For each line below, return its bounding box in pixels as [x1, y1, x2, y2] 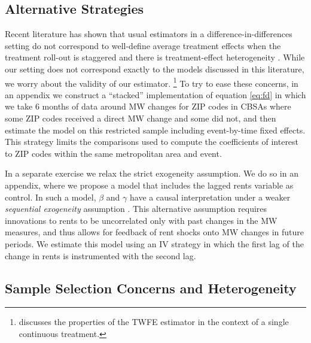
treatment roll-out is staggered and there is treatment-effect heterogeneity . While [5, 51, 305, 63]
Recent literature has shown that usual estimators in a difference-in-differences [5, 28, 292, 40]
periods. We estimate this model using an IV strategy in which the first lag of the [5, 237, 304, 250]
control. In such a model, [5, 190, 96, 203]
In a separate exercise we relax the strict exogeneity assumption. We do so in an [5, 167, 298, 180]
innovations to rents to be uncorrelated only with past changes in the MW [5, 214, 278, 226]
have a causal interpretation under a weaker [130, 190, 291, 203]
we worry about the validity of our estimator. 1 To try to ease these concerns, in [5, 75, 298, 89]
